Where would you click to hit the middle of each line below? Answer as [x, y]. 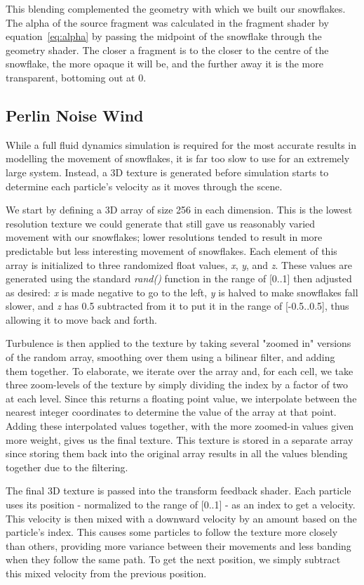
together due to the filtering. [67, 467]
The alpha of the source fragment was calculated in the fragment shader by [167, 22]
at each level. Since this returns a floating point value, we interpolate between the [181, 398]
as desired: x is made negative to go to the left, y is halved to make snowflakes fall [182, 292]
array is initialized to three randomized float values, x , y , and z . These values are [179, 264]
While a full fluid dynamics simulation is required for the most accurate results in [181, 144]
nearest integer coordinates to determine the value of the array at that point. [171, 412]
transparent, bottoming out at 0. [76, 77]
